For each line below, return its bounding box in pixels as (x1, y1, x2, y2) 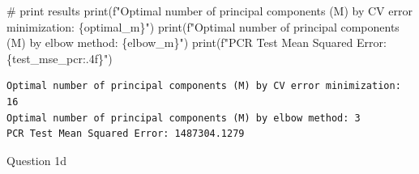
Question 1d (6, 151, 66, 168)
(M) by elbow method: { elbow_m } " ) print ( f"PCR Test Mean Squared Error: (6, 34, 387, 51)
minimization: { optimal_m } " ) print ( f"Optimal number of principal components (6, 18, 400, 35)
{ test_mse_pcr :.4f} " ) (6, 49, 113, 66)
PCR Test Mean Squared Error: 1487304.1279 (6, 128, 245, 140)
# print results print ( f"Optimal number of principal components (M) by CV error (6, 2, 413, 19)
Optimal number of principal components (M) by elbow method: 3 (6, 112, 361, 124)
